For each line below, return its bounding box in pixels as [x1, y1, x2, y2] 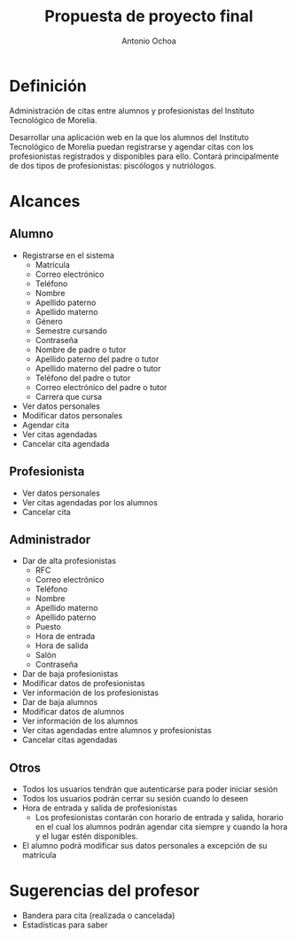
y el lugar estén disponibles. [35, 831, 139, 841]
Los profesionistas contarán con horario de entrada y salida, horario [35, 812, 284, 823]
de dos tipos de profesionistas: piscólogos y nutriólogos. [9, 160, 217, 170]
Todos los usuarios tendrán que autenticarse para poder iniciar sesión [21, 784, 278, 794]
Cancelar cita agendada [21, 438, 110, 449]
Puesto [35, 622, 62, 632]
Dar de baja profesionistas [21, 669, 119, 679]
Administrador [9, 532, 91, 547]
